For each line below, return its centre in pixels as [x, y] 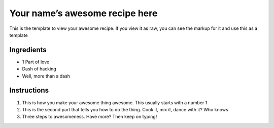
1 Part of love [36, 62]
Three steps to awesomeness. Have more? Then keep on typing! [90, 117]
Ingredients [28, 50]
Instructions [29, 90]
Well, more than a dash [46, 76]
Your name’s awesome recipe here [83, 13]
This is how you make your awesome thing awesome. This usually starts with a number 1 [115, 102]
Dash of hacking [39, 69]
